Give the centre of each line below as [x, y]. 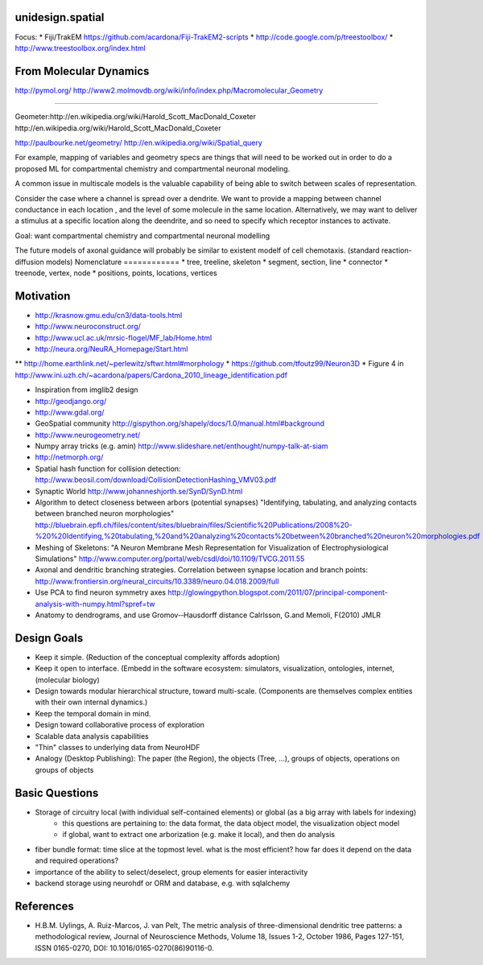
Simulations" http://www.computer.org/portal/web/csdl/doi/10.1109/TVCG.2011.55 [170, 559]
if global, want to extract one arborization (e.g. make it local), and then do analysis [199, 835]
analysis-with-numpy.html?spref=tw [95, 604]
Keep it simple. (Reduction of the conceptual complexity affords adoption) [158, 657]
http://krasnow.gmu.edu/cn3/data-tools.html [109, 315]
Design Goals [49, 638]
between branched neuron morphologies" [105, 513]
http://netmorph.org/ [69, 457]
